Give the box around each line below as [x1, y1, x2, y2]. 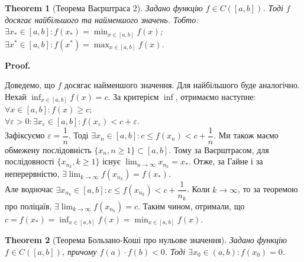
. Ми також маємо [214, 129, 279, 141]
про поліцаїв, [5, 199, 52, 212]
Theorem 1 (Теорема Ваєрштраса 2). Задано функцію [5, 2, 203, 14]
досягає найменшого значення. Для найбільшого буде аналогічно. [64, 79, 300, 91]
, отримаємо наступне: [175, 90, 256, 102]
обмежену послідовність [5, 143, 92, 156]
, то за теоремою [238, 183, 298, 195]
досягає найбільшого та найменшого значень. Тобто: [5, 13, 199, 25]
